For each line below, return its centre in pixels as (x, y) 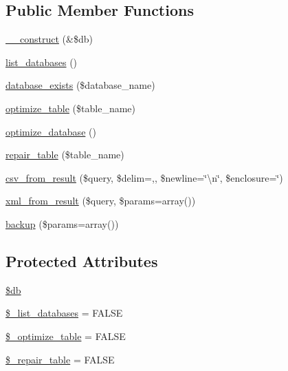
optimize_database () (51, 131)
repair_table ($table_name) (65, 155)
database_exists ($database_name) (80, 85)
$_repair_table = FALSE (60, 359)
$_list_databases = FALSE (64, 313)
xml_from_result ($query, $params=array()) (101, 201)
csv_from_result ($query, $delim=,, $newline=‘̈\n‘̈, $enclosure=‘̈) (144, 177)
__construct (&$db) (49, 39)
